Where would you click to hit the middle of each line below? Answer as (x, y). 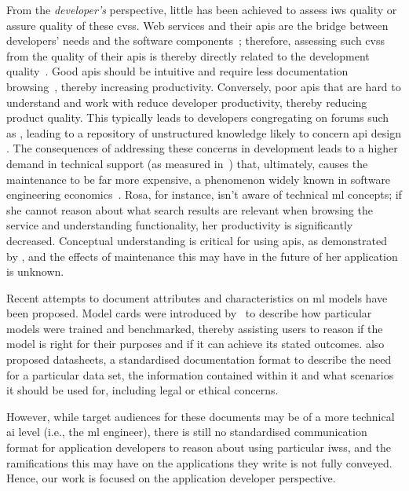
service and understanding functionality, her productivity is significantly (180, 225)
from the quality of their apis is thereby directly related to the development (188, 55)
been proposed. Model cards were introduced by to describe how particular (189, 313)
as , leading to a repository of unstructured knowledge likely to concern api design (204, 132)
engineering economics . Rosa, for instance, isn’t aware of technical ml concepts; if (204, 194)
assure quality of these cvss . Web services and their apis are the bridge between (197, 25)
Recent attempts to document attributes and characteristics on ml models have (197, 297)
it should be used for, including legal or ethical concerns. (142, 390)
